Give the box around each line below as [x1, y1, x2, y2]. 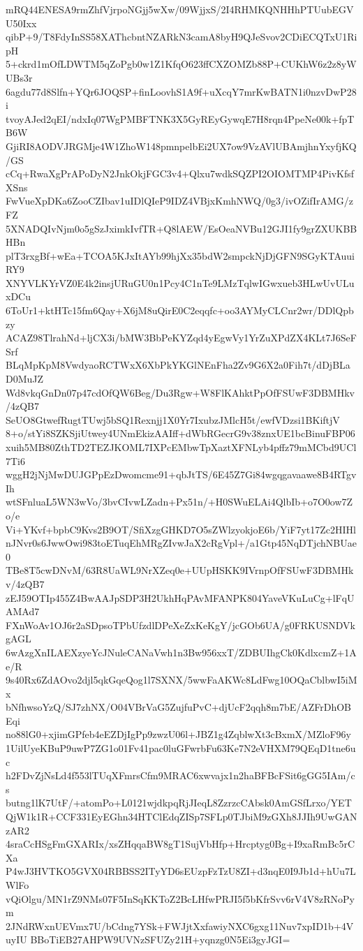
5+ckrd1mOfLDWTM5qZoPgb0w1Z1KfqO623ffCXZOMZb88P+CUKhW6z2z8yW [6, 57, 357, 71]
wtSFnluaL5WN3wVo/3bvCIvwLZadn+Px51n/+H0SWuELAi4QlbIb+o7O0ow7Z [6, 494, 353, 509]
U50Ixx [6, 15, 37, 30]
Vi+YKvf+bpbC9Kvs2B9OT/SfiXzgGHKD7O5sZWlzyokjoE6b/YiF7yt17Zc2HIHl [6, 522, 356, 536]
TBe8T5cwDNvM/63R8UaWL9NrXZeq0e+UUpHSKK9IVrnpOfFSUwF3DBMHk [6, 563, 354, 577]
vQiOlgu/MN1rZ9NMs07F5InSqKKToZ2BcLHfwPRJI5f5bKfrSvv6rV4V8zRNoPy [6, 891, 355, 906]
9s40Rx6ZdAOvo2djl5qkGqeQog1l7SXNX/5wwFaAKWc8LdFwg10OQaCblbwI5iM [6, 672, 357, 687]
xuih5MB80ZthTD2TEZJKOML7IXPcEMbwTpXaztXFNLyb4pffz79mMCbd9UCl [6, 440, 357, 454]
